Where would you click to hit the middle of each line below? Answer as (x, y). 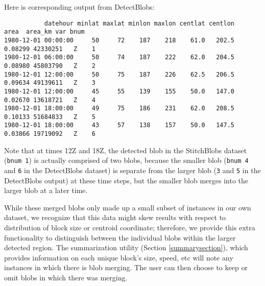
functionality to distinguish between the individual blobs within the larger (120, 237)
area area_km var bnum (44, 32)
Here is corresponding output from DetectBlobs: (79, 7)
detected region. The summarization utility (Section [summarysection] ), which (126, 247)
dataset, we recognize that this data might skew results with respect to (115, 217)
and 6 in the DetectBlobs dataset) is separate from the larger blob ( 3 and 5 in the (132, 170)
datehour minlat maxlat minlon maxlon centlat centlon (139, 23)
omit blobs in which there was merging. (66, 278)
